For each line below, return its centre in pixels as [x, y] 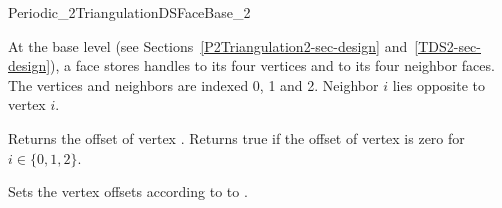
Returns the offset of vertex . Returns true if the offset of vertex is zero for [236, 137]
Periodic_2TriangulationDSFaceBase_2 [129, 12]
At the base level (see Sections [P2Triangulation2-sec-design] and [208, 45]
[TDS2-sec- [447, 45]
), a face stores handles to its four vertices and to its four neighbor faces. [272, 65]
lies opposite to [439, 84]
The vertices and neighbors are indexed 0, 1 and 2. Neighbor [193, 84]
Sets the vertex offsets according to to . [128, 191]
